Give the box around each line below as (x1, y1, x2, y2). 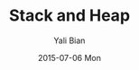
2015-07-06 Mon (38, 52, 101, 63)
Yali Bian (53, 35, 86, 46)
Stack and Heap (8, 5, 131, 26)
